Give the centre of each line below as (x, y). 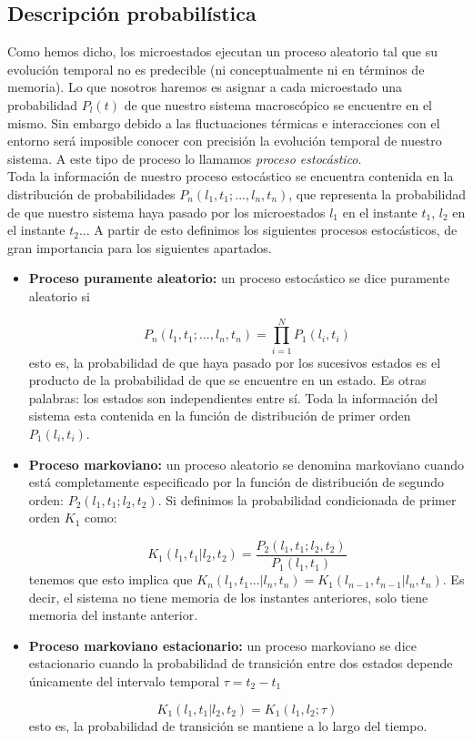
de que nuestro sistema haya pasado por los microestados (166, 212)
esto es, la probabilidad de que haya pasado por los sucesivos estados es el (235, 362)
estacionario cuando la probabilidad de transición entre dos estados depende (241, 663)
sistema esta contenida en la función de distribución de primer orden (220, 416)
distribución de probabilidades (91, 193)
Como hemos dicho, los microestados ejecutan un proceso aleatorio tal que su (223, 51)
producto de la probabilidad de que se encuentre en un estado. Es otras (227, 380)
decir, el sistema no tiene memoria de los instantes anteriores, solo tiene (228, 597)
